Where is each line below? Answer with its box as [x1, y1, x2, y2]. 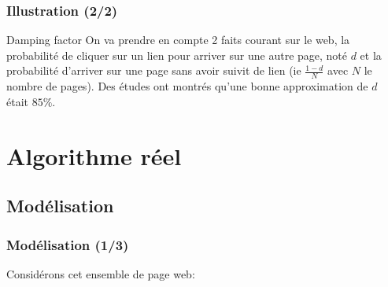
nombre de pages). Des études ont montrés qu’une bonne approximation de [6, 78, 368, 94]
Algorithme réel [6, 139, 182, 171]
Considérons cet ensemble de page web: [6, 265, 195, 281]
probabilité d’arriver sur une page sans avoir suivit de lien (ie [6, 62, 301, 79]
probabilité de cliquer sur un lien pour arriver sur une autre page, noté [6, 46, 348, 63]
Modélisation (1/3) [6, 234, 129, 254]
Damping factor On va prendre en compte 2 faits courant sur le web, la [6, 31, 350, 48]
